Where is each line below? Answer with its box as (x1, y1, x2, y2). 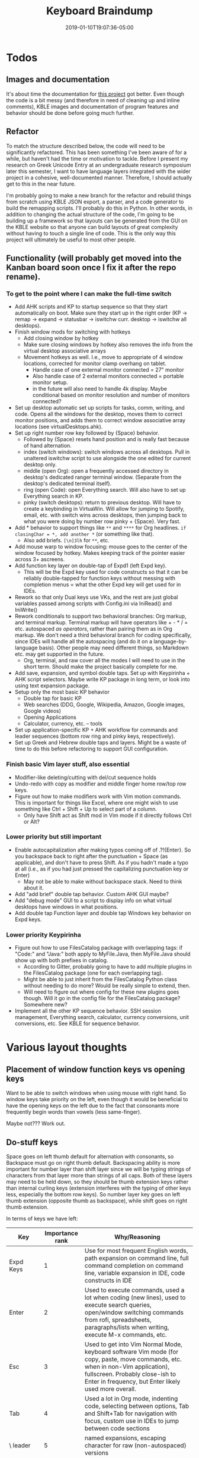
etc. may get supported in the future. (14, 651, 105, 658)
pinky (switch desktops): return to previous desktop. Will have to (23, 499, 181, 506)
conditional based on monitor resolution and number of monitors (32, 391, 190, 399)
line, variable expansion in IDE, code (85, 1268, 185, 1277)
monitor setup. (32, 379, 68, 386)
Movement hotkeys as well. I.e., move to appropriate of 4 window (23, 354, 184, 361)
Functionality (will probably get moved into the (6, 253, 182, 263)
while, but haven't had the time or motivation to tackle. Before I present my (6, 155, 188, 162)
